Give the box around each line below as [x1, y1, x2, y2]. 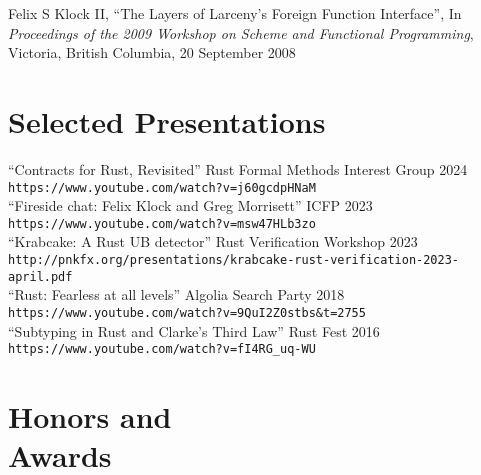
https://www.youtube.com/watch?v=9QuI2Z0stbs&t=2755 [8, 305, 366, 320]
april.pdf [8, 269, 73, 284]
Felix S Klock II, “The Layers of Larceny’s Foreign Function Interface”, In [8, 3, 462, 23]
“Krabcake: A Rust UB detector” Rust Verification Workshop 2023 [8, 231, 418, 252]
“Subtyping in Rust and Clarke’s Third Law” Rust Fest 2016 [8, 320, 380, 341]
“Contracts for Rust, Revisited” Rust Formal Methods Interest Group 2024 [8, 158, 468, 179]
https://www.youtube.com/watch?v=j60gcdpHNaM [8, 180, 316, 195]
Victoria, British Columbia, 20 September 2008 [8, 42, 296, 63]
